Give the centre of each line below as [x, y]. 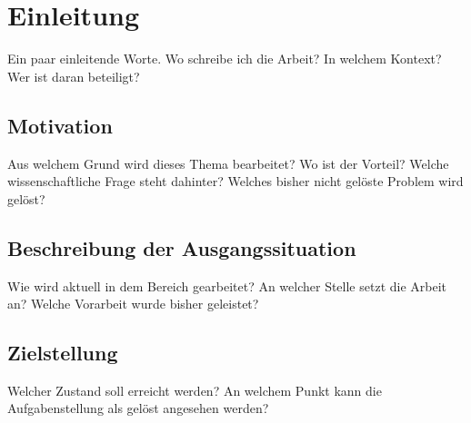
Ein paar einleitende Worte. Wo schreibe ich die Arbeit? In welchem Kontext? [225, 59]
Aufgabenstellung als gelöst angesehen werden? [138, 408]
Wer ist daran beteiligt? [74, 76]
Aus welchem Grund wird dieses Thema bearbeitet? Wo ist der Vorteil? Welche [228, 163]
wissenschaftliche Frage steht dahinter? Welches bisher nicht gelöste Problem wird [235, 181]
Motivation [60, 125]
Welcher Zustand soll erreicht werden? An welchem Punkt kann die [195, 390]
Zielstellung [63, 353]
